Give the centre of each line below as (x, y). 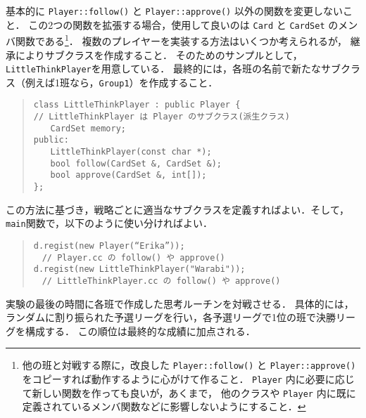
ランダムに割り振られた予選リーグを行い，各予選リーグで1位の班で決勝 (171, 317)
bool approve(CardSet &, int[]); (128, 175)
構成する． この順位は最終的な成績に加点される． (140, 331)
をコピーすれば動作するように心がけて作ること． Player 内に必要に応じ (188, 379)
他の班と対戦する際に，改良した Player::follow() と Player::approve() (189, 365)
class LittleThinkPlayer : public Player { (137, 105)
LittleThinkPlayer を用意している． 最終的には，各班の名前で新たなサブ (173, 68)
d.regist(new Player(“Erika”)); (109, 246)
